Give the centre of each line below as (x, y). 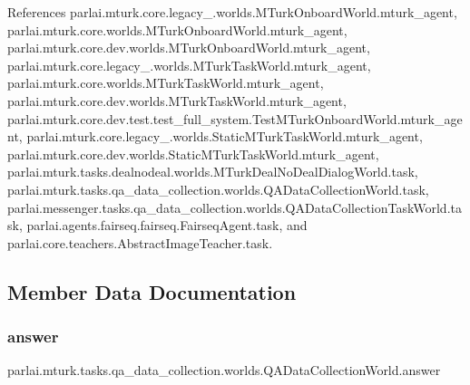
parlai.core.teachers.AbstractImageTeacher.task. (140, 242)
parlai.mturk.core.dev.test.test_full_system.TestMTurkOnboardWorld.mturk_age (235, 118)
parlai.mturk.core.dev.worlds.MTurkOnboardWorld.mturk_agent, (189, 48)
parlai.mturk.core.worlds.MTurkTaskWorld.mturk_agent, (166, 83)
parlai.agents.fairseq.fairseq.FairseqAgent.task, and (167, 225)
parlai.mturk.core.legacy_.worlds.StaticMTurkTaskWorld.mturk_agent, (225, 136)
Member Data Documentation (152, 291)
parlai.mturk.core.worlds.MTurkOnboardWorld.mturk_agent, (177, 29)
